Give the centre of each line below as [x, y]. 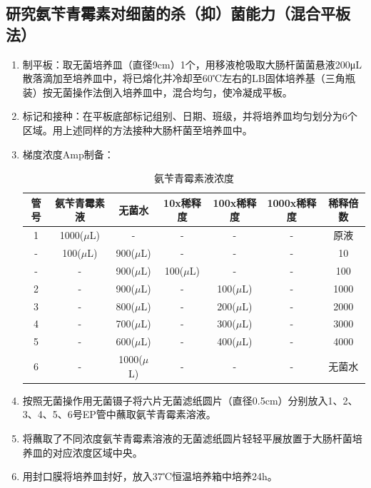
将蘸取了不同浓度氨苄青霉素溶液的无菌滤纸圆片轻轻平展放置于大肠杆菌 [187, 438]
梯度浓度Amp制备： [68, 154]
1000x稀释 [292, 202]
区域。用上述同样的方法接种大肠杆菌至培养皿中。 [137, 129]
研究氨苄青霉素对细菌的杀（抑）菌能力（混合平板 [178, 13]
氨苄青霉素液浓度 [194, 178]
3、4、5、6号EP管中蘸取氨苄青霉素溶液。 [119, 414]
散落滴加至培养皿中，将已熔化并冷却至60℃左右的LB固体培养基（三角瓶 [189, 78]
